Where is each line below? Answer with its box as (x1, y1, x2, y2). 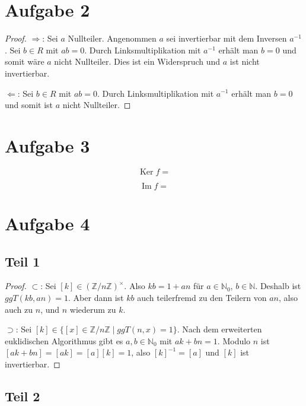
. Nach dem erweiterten (177, 323, 262, 335)
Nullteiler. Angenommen (68, 32, 157, 45)
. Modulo (217, 334, 251, 347)
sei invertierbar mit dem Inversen (166, 32, 287, 45)
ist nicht (230, 55, 260, 68)
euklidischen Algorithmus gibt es (5, 334, 123, 347)
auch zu (5, 303, 33, 315)
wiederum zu (69, 303, 116, 315)
